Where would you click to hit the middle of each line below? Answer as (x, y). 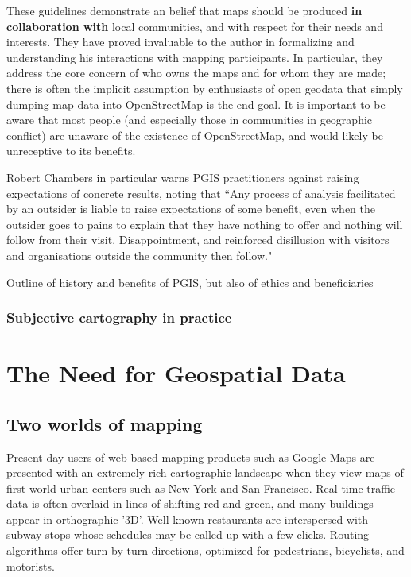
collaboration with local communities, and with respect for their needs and (195, 26)
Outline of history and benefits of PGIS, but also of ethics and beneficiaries (190, 282)
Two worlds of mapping (105, 423)
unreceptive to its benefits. (71, 151)
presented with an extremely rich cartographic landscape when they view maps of (205, 472)
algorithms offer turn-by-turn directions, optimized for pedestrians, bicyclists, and (205, 550)
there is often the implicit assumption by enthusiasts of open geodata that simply (205, 88)
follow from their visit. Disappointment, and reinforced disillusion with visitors (198, 240)
